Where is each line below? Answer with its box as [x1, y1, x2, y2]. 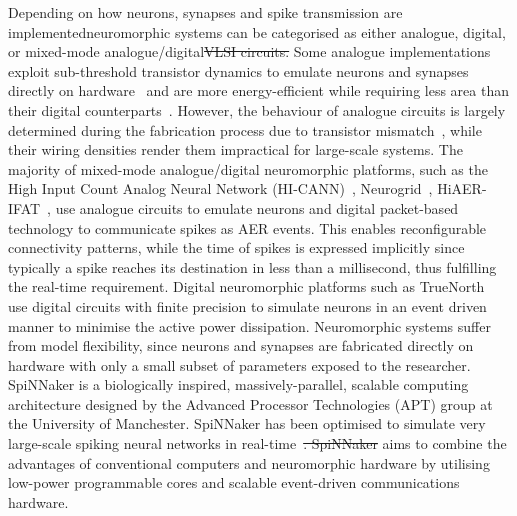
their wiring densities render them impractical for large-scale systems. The [8, 139, 463, 160]
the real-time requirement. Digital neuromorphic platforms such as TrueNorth [8, 276, 485, 297]
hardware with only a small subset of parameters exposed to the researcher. [8, 354, 471, 375]
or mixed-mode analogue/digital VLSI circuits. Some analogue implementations [8, 41, 491, 62]
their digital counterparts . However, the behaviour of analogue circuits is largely [8, 99, 506, 120]
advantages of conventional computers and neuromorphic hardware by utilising [8, 452, 490, 473]
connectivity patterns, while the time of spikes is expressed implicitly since [8, 237, 465, 258]
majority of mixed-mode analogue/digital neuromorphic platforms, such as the [8, 158, 488, 179]
